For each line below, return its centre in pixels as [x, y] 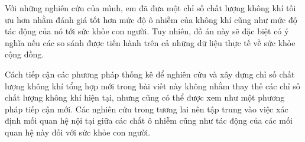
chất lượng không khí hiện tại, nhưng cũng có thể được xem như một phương [145, 97]
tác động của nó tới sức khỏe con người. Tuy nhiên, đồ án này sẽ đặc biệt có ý [147, 31]
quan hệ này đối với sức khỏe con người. [78, 132]
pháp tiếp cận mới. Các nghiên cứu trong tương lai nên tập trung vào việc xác [147, 109]
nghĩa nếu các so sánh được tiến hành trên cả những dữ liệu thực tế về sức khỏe [150, 42]
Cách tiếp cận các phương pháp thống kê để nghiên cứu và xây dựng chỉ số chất [150, 74]
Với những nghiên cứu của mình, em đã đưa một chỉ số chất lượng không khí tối [150, 8]
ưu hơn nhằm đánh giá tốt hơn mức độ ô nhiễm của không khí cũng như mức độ [151, 19]
